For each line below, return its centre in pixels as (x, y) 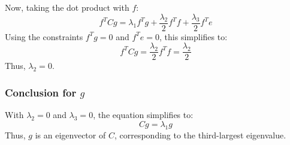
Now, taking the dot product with (67, 7)
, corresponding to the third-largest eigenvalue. (200, 135)
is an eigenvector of (70, 135)
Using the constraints (44, 36)
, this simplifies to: (194, 36)
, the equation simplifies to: (143, 115)
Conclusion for (41, 92)
